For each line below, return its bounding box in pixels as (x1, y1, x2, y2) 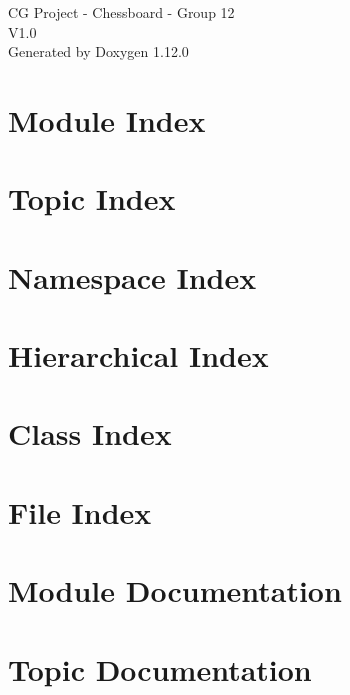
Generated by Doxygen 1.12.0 (8, 41, 189, 62)
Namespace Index (8, 256, 257, 297)
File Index (8, 491, 152, 532)
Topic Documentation (8, 648, 312, 689)
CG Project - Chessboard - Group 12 (8, 2, 235, 22)
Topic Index (8, 178, 176, 219)
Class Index (8, 413, 172, 454)
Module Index (8, 99, 206, 140)
